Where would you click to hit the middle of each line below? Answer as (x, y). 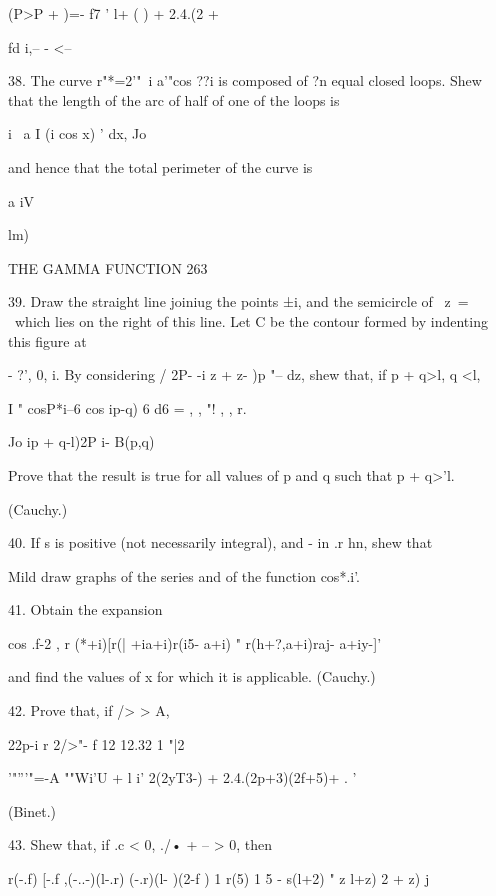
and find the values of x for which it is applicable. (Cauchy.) (192, 676)
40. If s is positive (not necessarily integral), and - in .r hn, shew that (220, 542)
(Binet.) (32, 810)
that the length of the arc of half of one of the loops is (174, 99)
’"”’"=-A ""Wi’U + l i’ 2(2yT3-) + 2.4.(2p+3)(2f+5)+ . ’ (182, 777)
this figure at (47, 340)
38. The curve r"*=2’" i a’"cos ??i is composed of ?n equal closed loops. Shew (245, 80)
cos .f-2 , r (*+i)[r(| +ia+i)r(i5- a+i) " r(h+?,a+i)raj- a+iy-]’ (195, 642)
